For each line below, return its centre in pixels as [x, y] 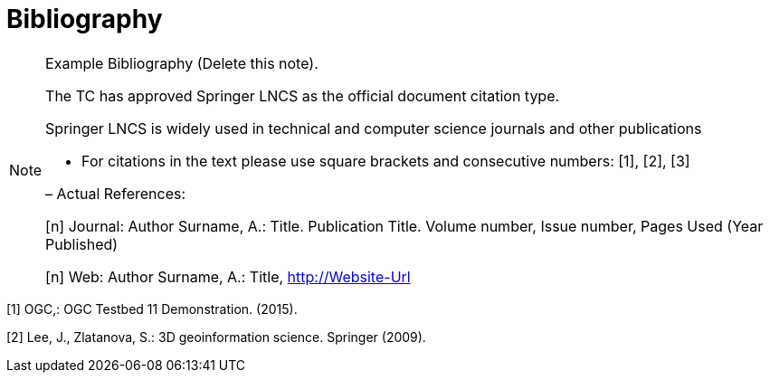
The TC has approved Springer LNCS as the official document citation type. [303, 95]
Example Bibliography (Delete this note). [182, 63]
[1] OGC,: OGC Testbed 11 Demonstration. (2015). [152, 309]
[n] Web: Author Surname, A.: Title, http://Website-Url [228, 276]
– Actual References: [116, 193]
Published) [82, 244]
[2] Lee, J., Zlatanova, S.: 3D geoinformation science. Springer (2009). [216, 337]
